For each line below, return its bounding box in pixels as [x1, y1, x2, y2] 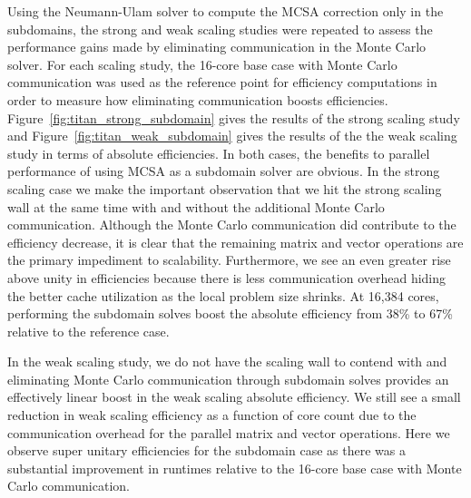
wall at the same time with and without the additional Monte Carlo [7, 197, 385, 216]
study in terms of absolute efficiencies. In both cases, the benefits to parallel [7, 143, 430, 162]
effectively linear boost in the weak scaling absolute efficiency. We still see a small [7, 387, 461, 406]
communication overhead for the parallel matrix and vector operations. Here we [7, 423, 450, 442]
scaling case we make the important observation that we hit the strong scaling [7, 179, 442, 198]
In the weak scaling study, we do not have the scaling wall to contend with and [7, 352, 447, 371]
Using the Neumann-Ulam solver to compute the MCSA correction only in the [7, 2, 444, 20]
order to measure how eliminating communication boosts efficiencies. [7, 90, 388, 109]
